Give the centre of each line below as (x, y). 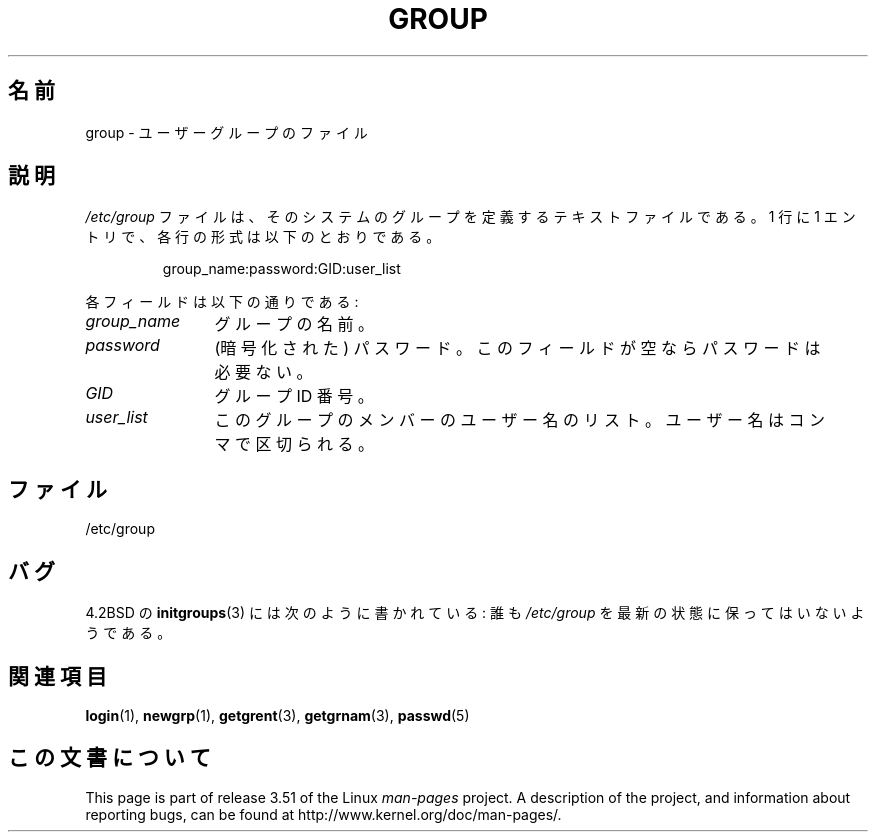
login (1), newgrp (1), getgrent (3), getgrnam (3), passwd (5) (277, 715)
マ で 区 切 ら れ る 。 (294, 444)
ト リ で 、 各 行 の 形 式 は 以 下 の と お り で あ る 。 (263, 237)
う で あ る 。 (128, 633)
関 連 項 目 (57, 676)
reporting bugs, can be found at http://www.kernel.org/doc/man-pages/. (323, 814)
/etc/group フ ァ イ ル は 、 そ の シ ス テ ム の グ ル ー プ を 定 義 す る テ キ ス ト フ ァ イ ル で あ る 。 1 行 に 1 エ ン (470, 217)
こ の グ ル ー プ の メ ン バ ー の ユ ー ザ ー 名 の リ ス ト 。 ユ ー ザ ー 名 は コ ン (519, 420)
